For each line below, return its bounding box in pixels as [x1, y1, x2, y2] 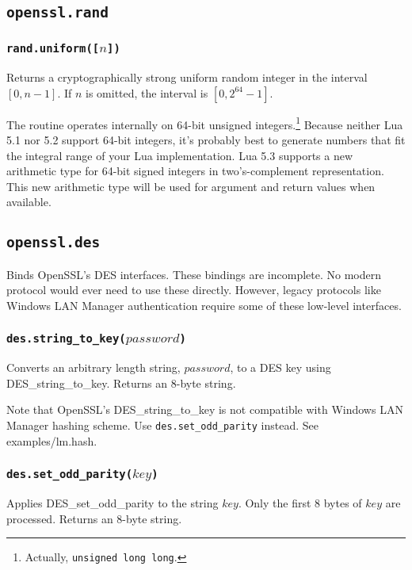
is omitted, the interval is [86, 84, 208, 101]
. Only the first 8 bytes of [238, 495, 362, 511]
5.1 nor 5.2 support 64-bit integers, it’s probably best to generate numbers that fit [6, 131, 406, 147]
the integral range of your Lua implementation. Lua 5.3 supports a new [6, 147, 353, 163]
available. [6, 193, 51, 210]
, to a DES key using [230, 359, 331, 376]
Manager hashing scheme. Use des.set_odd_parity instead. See [6, 417, 319, 434]
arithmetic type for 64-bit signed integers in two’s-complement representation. [6, 163, 384, 179]
